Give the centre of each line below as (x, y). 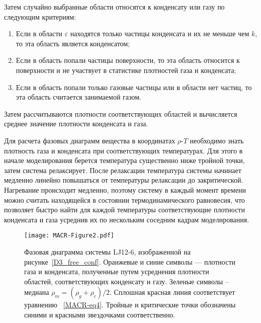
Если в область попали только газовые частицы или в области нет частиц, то (134, 87)
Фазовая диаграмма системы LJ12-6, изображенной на (107, 251)
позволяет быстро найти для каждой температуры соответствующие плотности (124, 210)
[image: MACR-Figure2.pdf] (69, 236)
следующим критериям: (40, 16)
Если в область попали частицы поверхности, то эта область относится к (128, 60)
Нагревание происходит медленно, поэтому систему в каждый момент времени (125, 189)
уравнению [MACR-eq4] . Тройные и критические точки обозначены (130, 305)
